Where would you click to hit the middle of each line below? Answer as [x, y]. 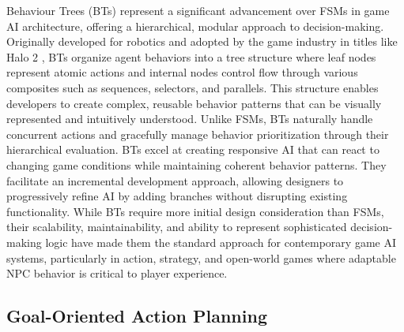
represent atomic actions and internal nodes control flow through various [182, 72]
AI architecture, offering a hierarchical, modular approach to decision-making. [195, 26]
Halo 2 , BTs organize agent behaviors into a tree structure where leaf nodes [191, 56]
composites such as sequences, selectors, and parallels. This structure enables [193, 87]
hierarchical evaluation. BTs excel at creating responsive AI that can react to [193, 149]
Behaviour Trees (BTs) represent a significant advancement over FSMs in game [198, 10]
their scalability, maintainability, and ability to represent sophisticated [177, 227]
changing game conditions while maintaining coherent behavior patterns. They [196, 164]
